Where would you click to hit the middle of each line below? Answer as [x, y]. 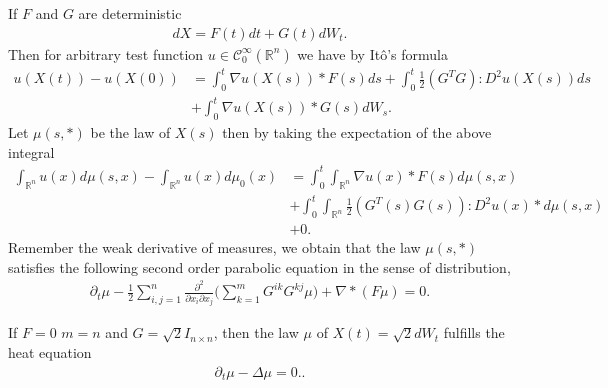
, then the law [256, 332]
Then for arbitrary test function [106, 53]
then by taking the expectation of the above [357, 132]
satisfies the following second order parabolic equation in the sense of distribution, [259, 266]
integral [31, 151]
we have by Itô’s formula [372, 53]
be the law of [130, 132]
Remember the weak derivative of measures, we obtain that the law [214, 247]
